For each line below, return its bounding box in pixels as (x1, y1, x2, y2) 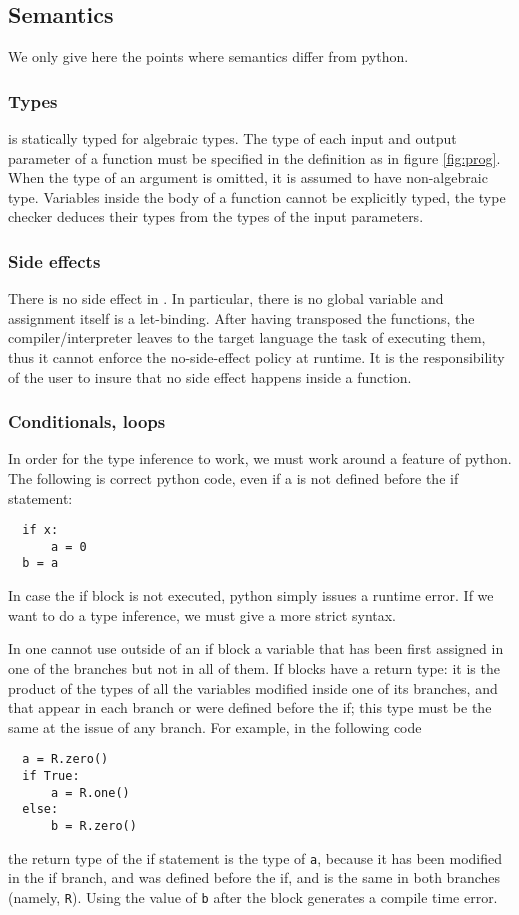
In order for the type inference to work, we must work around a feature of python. (8, 448, 512, 469)
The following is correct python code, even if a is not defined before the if (8, 467, 459, 488)
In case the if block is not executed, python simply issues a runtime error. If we (8, 585, 494, 606)
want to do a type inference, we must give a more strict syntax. (8, 604, 397, 625)
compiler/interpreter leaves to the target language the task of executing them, (8, 327, 486, 348)
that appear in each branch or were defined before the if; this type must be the (8, 697, 492, 718)
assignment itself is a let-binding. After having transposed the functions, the (8, 307, 475, 328)
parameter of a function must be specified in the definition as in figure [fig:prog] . (8, 147, 501, 168)
